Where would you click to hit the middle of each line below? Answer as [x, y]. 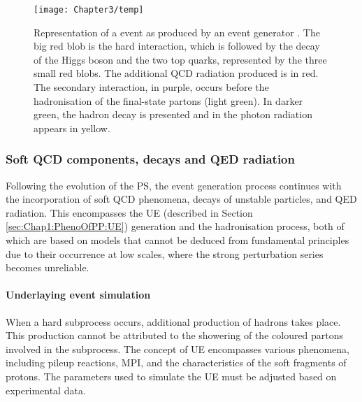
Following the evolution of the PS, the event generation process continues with [174, 185]
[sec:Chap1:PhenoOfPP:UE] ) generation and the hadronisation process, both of [175, 226]
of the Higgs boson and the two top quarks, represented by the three [180, 59]
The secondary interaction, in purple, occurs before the [151, 87]
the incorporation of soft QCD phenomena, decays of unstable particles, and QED [181, 199]
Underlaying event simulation [78, 295]
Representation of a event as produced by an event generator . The [177, 32]
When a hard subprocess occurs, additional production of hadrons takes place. [173, 321]
